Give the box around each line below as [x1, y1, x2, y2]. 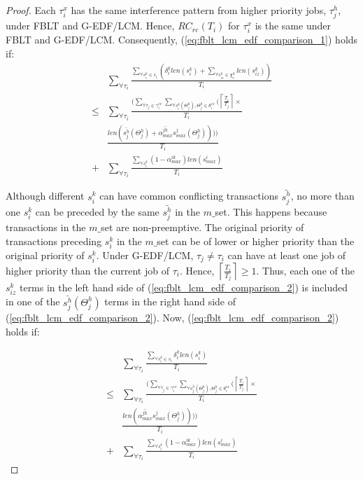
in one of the [6, 294, 60, 309]
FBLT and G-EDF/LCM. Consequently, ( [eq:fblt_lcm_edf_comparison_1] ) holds [6, 32, 358, 47]
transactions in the [6, 220, 86, 235]
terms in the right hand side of [104, 294, 236, 309]
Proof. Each [6, 3, 56, 17]
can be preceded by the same [35, 204, 159, 218]
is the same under [255, 18, 331, 33]
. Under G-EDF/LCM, [96, 247, 194, 262]
